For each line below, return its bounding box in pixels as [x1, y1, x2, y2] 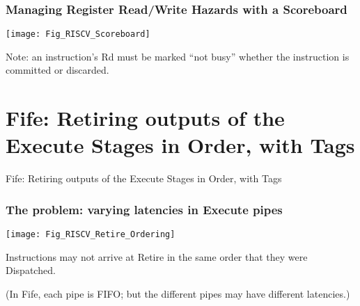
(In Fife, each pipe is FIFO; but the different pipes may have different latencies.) [6, 287, 350, 301]
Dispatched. [6, 263, 56, 277]
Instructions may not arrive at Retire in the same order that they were [6, 249, 308, 264]
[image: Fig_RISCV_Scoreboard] [6, 29, 150, 40]
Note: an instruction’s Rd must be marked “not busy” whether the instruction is [6, 49, 350, 63]
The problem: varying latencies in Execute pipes [6, 200, 283, 218]
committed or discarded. [6, 63, 109, 77]
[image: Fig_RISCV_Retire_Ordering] [6, 229, 175, 240]
